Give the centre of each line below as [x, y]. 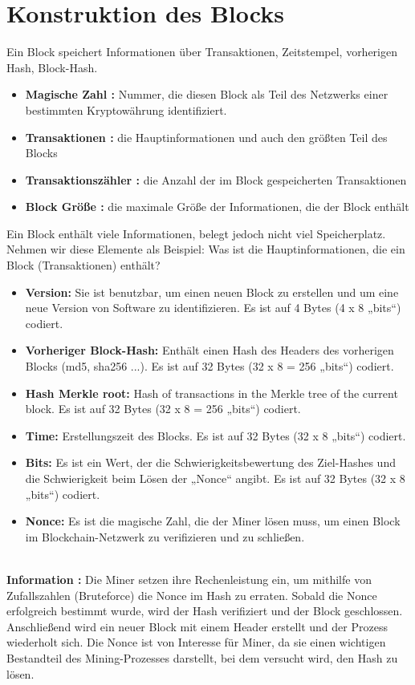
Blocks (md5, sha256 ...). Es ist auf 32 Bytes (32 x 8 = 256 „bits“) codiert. [210, 366]
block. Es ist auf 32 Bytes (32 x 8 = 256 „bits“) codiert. [163, 409]
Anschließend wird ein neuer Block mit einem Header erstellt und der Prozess [197, 626]
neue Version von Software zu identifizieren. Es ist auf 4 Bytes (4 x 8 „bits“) [213, 308]
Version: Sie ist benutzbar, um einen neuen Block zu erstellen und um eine [212, 292]
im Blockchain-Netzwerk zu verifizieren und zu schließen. [165, 536]
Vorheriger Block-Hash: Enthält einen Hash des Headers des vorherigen [210, 350]
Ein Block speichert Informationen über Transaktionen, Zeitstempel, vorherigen [202, 52]
